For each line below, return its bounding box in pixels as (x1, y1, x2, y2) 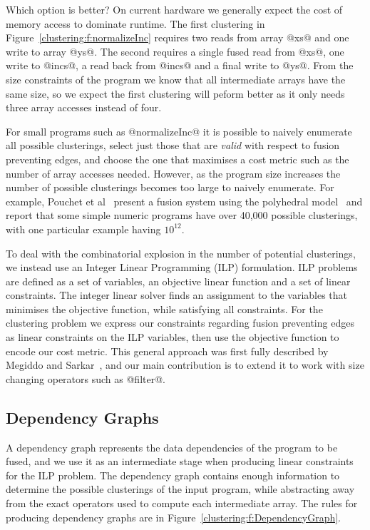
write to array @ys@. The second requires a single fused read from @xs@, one (6, 44, 344, 58)
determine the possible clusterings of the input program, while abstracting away (6, 481, 355, 496)
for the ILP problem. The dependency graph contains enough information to (6, 467, 340, 482)
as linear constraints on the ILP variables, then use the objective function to (6, 330, 339, 345)
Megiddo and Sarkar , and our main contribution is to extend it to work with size (6, 357, 364, 372)
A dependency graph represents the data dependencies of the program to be (6, 439, 338, 454)
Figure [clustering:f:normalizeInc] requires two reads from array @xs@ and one (6, 30, 349, 45)
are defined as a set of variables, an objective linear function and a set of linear (6, 273, 351, 288)
